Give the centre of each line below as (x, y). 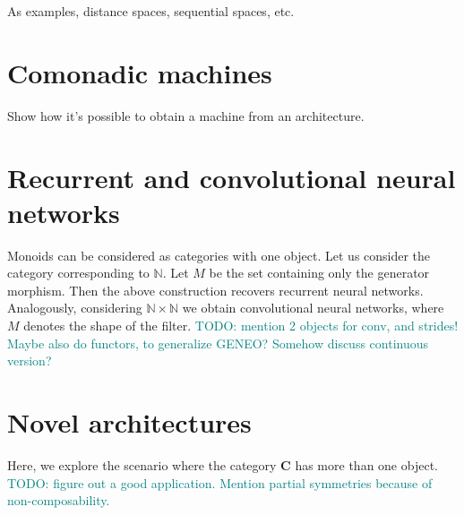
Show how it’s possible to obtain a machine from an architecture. (186, 115)
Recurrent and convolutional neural (232, 177)
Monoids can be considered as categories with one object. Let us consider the (219, 255)
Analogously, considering (75, 308)
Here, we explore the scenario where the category (142, 464)
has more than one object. (366, 464)
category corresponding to (78, 273)
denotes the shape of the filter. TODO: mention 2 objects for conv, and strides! (241, 325)
